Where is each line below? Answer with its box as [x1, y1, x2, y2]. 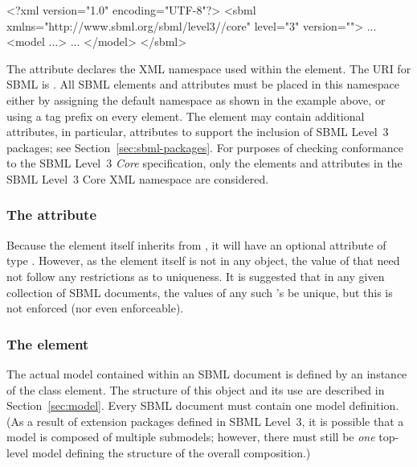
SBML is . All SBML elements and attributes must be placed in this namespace [6, 76, 399, 93]
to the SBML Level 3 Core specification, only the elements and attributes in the [6, 155, 403, 172]
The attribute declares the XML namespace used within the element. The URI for [6, 60, 411, 76]
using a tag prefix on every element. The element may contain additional [6, 107, 365, 124]
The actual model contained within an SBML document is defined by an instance [6, 365, 407, 382]
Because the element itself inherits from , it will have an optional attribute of [6, 236, 386, 253]
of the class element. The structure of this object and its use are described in [6, 381, 385, 398]
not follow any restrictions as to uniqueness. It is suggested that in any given [6, 267, 385, 284]
